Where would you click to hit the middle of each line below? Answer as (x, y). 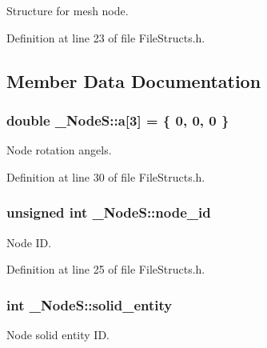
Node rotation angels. (59, 150)
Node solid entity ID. (58, 334)
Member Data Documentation (134, 80)
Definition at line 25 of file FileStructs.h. (106, 269)
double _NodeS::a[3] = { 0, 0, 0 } (118, 120)
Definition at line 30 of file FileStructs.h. (106, 176)
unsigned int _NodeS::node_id (109, 212)
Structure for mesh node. (68, 10)
